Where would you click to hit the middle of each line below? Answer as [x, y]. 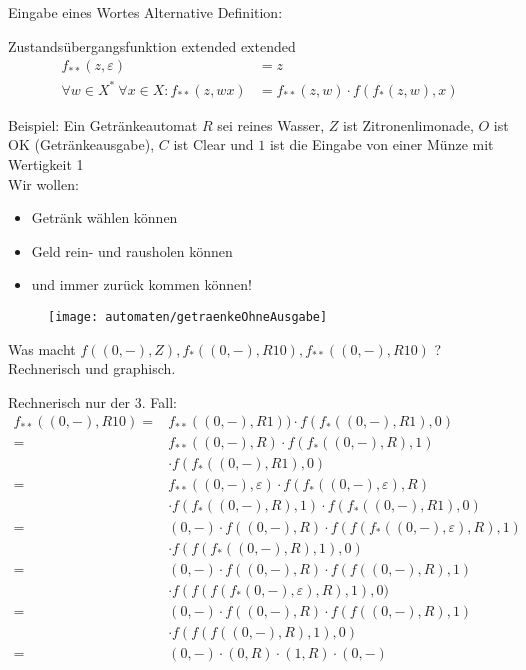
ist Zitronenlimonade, [408, 124]
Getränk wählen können [104, 217]
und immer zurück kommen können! [141, 284]
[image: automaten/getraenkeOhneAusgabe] [188, 316]
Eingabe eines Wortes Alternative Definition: [145, 12]
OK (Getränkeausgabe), [81, 144]
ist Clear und [213, 144]
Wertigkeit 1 [46, 163]
